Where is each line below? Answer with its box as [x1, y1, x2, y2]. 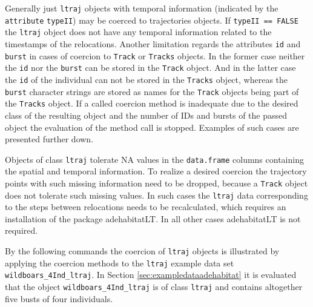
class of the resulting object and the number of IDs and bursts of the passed [5, 108, 288, 121]
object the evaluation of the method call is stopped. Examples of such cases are [5, 120, 299, 133]
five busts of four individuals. [5, 292, 113, 305]
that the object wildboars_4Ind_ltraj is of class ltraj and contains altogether [5, 280, 303, 292]
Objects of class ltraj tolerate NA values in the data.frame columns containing [5, 153, 304, 165]
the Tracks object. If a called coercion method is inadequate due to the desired [5, 97, 298, 110]
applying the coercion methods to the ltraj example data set [5, 256, 234, 269]
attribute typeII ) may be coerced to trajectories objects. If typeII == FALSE [5, 13, 298, 26]
